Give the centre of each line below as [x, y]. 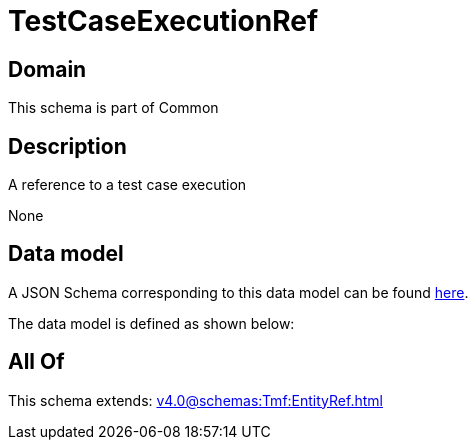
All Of [36, 362]
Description [67, 146]
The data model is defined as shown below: [151, 323]
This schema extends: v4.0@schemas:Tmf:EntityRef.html [195, 400]
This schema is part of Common [113, 108]
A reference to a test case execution [127, 185]
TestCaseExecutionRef [163, 21]
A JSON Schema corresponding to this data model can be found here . [238, 292]
